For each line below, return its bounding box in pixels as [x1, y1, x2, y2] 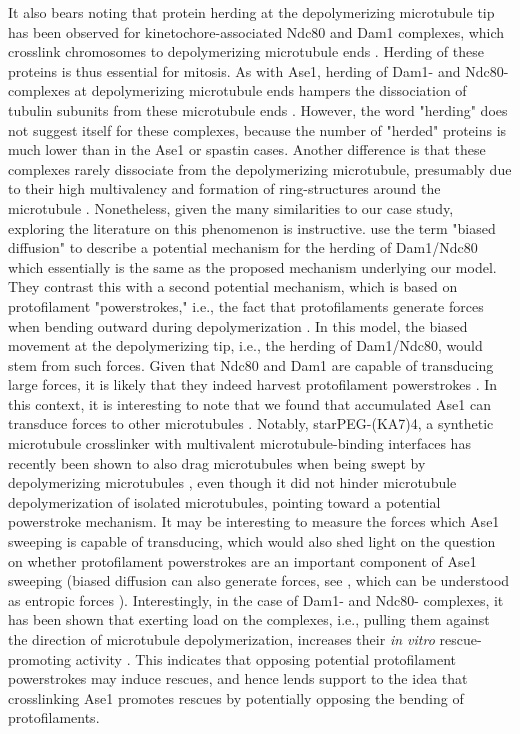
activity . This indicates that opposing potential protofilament [75, 648, 456, 669]
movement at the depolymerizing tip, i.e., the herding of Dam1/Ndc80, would [8, 335, 483, 356]
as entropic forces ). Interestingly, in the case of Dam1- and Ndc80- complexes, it [8, 589, 504, 610]
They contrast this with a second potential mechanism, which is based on [8, 276, 458, 297]
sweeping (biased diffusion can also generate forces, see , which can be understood [8, 570, 510, 591]
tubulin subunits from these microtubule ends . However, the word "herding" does [8, 99, 508, 120]
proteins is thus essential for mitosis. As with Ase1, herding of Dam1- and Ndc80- [8, 60, 509, 81]
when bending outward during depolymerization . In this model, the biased [8, 315, 468, 336]
